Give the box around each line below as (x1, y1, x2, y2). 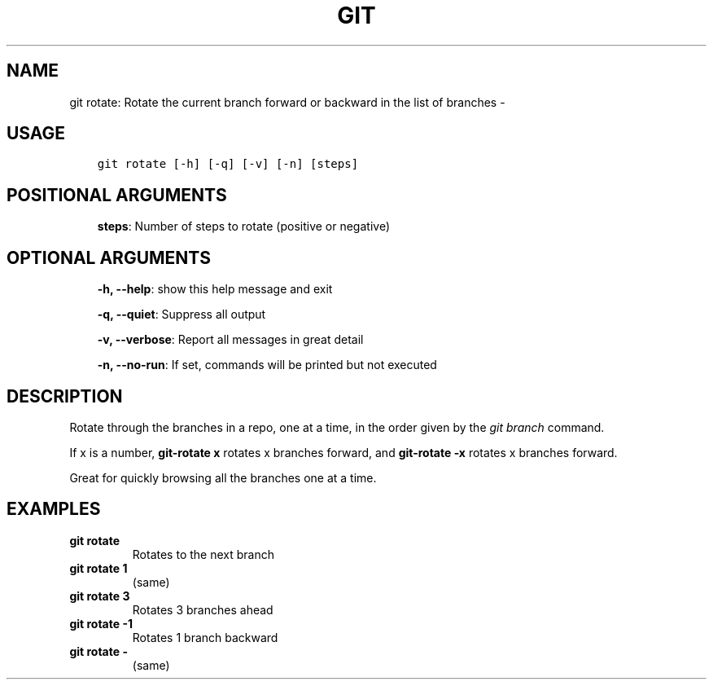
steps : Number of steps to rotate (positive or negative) (97, 219, 390, 234)
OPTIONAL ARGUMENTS (7, 247, 211, 268)
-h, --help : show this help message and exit (97, 282, 333, 297)
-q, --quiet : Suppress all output (97, 307, 266, 322)
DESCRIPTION (7, 385, 123, 407)
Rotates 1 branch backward (132, 630, 278, 644)
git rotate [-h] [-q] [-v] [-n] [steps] (97, 157, 359, 171)
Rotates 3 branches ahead (132, 602, 273, 617)
